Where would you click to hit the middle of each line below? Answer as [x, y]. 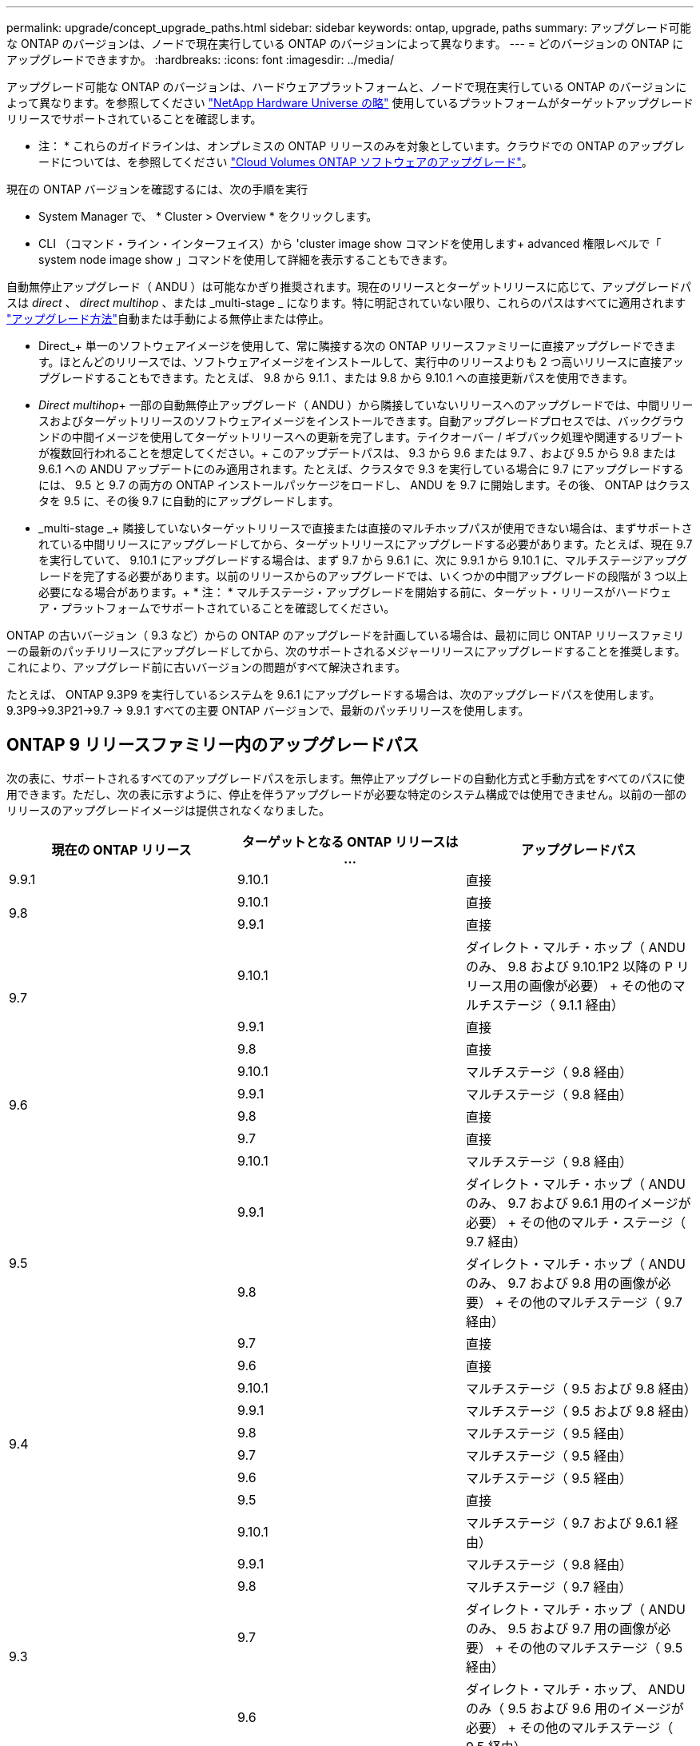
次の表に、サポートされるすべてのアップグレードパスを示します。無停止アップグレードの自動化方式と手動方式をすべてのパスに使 [346, 778]
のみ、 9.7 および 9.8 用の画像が [562, 1283]
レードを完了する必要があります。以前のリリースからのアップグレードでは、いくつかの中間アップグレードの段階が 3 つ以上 [363, 576]
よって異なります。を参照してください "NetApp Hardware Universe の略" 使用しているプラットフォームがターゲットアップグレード [350, 103]
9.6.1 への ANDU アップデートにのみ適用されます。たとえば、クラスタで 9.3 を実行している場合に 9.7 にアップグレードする [361, 469]
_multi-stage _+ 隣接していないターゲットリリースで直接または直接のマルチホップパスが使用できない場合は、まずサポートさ [366, 528]
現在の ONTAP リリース [121, 849]
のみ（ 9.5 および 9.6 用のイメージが [575, 1708]
